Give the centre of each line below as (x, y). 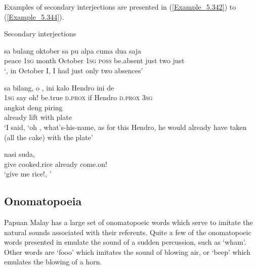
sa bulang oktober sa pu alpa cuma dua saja (73, 50)
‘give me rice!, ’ (28, 174)
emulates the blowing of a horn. (53, 262)
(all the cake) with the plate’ (49, 137)
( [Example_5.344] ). (34, 16)
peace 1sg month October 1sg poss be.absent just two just (94, 60)
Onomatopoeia (43, 201)
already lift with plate (38, 117)
